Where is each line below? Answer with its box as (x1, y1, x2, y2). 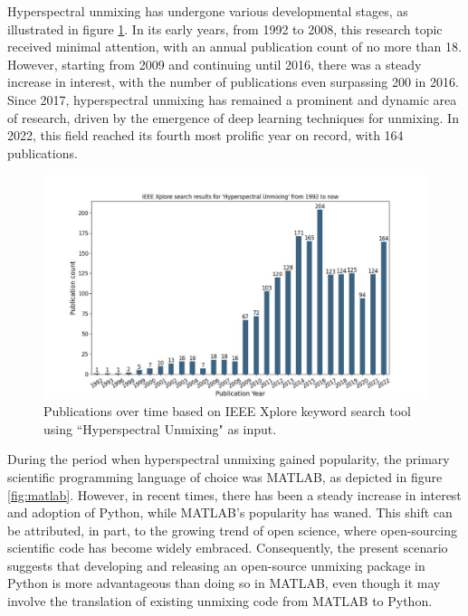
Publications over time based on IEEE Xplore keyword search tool (43, 402, 411, 421)
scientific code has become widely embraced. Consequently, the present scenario (7, 538, 448, 557)
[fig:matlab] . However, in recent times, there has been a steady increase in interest (7, 485, 462, 504)
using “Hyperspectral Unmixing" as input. (43, 419, 277, 438)
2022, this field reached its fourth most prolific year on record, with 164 (7, 126, 404, 145)
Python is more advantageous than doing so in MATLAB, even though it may (7, 573, 441, 592)
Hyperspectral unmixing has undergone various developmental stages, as (7, 2, 408, 20)
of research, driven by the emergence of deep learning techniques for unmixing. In (7, 108, 459, 127)
